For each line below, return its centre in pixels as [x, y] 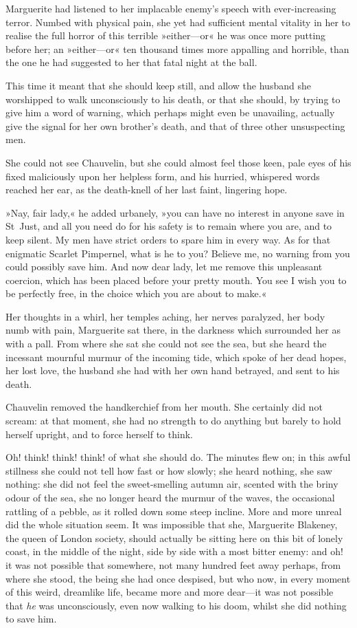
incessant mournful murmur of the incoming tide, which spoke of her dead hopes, [176, 357]
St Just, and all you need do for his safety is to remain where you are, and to [169, 226]
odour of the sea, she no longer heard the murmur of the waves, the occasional [170, 497]
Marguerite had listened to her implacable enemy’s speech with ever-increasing [171, 8]
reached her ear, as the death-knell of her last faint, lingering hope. [147, 190]
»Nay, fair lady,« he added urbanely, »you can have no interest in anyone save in [175, 212]
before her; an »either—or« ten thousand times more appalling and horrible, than [177, 48]
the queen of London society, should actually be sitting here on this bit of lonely [174, 538]
